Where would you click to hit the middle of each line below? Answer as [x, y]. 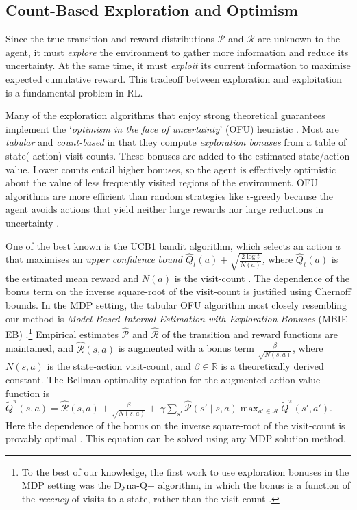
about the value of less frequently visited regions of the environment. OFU [162, 182]
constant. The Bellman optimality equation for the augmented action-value [163, 379]
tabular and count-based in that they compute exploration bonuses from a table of [176, 142]
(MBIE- [334, 318]
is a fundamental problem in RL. [74, 92]
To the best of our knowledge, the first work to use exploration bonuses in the [185, 471]
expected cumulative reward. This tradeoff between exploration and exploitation [174, 78]
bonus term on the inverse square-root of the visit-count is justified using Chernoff [178, 291]
